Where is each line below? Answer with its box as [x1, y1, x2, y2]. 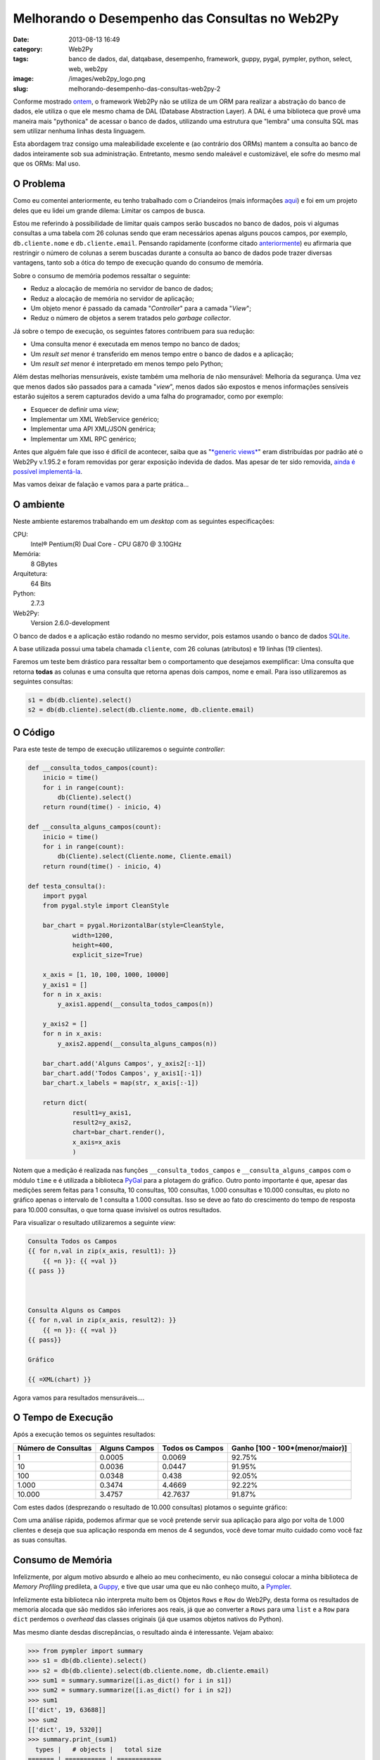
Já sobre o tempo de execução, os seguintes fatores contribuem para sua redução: [13, 327, 255, 335]
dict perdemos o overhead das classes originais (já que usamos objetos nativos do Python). [13, 1615, 284, 1623]
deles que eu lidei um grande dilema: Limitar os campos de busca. [13, 206, 205, 215]
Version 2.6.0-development [30, 619, 110, 627]
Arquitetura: [13, 570, 48, 578]
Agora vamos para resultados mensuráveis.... [13, 1393, 145, 1402]
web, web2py [68, 64, 108, 73]
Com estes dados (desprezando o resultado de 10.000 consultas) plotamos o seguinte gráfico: [13, 1503, 288, 1511]
